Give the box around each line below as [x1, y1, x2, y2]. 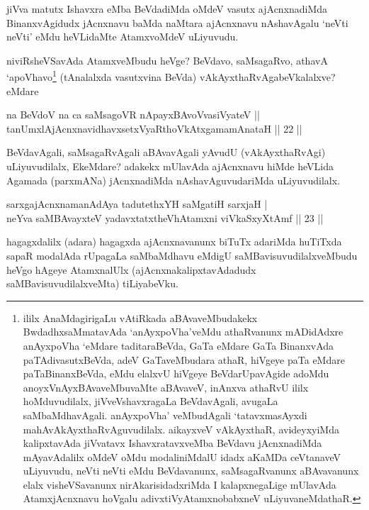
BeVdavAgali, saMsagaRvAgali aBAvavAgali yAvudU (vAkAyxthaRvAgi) [6, 145, 326, 160]
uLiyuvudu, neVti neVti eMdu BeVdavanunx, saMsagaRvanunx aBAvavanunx [23, 463, 359, 478]
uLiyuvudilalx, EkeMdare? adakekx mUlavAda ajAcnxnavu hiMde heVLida [6, 159, 334, 173]
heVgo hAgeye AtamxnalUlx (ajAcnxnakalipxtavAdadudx [6, 262, 256, 277]
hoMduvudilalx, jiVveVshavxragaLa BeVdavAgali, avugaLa [23, 394, 278, 409]
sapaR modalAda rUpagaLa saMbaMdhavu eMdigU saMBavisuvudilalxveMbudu [6, 248, 358, 262]
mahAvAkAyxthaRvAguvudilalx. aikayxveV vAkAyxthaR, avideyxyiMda [23, 421, 339, 436]
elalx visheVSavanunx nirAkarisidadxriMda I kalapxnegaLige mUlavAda [23, 477, 336, 492]
